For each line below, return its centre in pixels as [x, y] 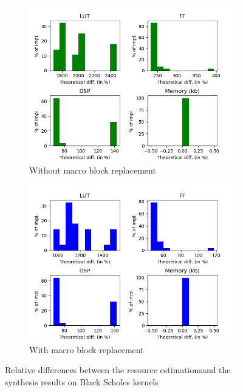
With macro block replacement [87, 349]
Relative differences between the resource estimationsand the [118, 370]
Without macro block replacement [93, 170]
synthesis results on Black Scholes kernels [82, 381]
